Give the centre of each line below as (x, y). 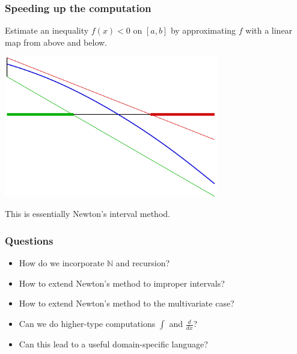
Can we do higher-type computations (87, 324)
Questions (29, 240)
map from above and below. (56, 42)
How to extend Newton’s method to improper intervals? (122, 283)
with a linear (269, 30)
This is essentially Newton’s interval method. (87, 214)
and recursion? (143, 263)
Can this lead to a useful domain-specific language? (113, 344)
